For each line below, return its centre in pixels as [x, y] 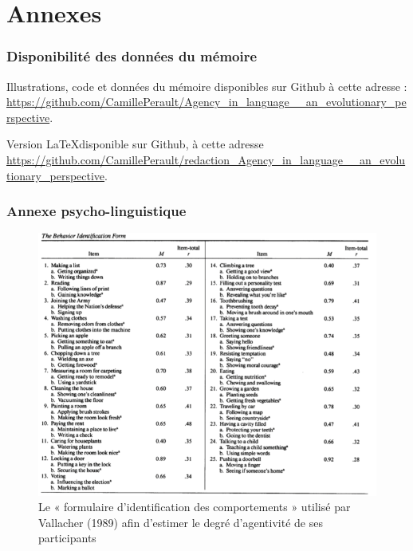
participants [67, 538]
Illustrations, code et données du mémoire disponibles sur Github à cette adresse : [207, 86]
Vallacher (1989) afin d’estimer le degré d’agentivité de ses [181, 522]
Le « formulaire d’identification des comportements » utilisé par [195, 507]
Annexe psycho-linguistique [96, 211]
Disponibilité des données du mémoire [132, 56]
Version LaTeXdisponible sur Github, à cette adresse [135, 144]
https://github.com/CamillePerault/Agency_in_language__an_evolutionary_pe [206, 102]
